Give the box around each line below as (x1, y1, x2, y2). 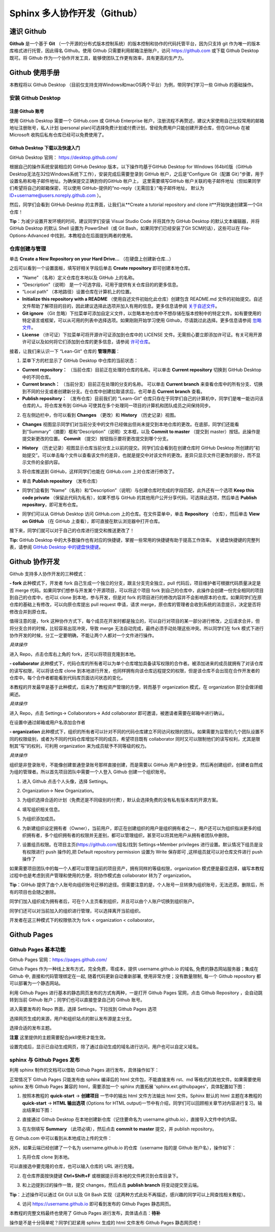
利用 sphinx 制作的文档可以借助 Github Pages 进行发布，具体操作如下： (9, 1067, 159, 1073)
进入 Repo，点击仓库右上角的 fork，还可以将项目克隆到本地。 (9, 651, 139, 657)
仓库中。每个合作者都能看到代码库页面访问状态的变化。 (9, 674, 126, 681)
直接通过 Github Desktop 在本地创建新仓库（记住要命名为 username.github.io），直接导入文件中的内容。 (22, 1116, 240, 1122)
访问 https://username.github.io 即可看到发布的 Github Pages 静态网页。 (22, 1200, 174, 1206)
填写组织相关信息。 (22, 806, 63, 812)
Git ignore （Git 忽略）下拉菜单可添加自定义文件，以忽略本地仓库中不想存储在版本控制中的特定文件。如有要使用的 (22, 310, 262, 316)
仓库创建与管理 (9, 245, 46, 252)
